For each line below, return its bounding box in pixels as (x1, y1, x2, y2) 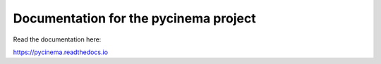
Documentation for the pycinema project (13, 11, 257, 26)
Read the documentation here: (13, 35, 102, 44)
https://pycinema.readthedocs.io (13, 48, 109, 56)
